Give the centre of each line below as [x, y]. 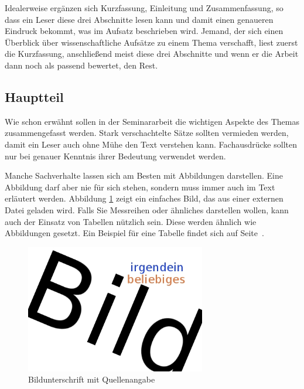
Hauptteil [34, 96]
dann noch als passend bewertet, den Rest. [81, 65]
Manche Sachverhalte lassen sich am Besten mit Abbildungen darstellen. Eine [144, 175]
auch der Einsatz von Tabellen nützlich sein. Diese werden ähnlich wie [131, 221]
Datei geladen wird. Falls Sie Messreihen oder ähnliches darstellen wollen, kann [147, 209]
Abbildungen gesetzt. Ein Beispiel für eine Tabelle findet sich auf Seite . [134, 233]
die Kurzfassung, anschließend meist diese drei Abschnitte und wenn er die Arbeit [152, 54]
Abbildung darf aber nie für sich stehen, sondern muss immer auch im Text [140, 187]
